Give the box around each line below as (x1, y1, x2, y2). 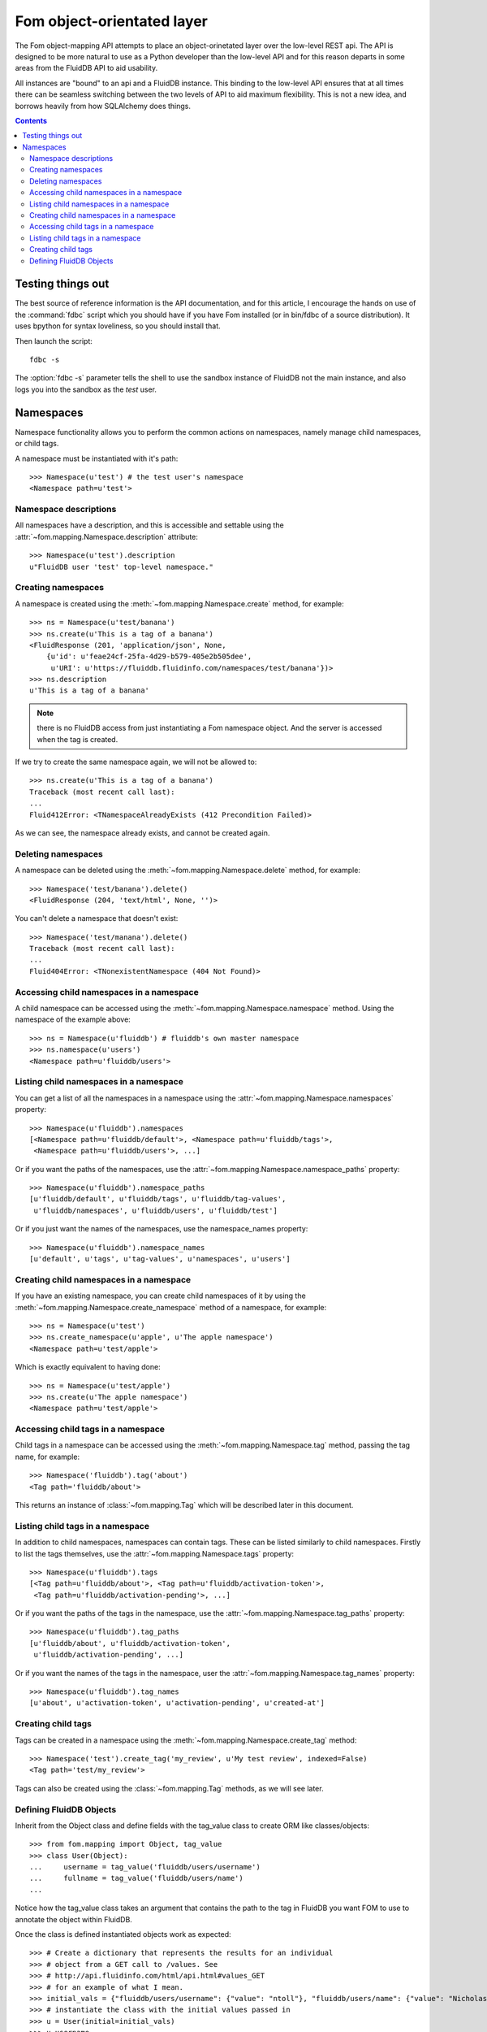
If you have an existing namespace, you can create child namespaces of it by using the (15, 1291, 306, 1300)
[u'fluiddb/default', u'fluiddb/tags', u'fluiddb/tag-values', (29, 1195, 287, 1204)
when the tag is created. (37, 734, 119, 744)
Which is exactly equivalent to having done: (15, 1362, 162, 1372)
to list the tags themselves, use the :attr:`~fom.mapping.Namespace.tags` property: (15, 1548, 295, 1558)
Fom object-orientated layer (15, 12, 209, 30)
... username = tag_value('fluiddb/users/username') (29, 1862, 261, 1872)
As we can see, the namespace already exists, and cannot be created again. (15, 828, 270, 837)
